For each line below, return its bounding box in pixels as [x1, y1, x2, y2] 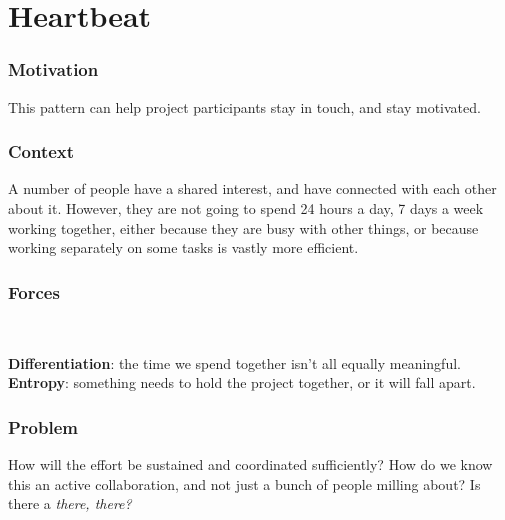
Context [8, 139, 75, 164]
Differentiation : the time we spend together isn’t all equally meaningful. [8, 352, 461, 373]
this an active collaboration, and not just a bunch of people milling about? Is [8, 473, 481, 494]
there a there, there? [8, 493, 132, 514]
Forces [8, 279, 60, 304]
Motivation [8, 57, 99, 82]
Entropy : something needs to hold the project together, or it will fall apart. [8, 372, 476, 393]
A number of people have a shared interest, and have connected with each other [8, 178, 497, 199]
